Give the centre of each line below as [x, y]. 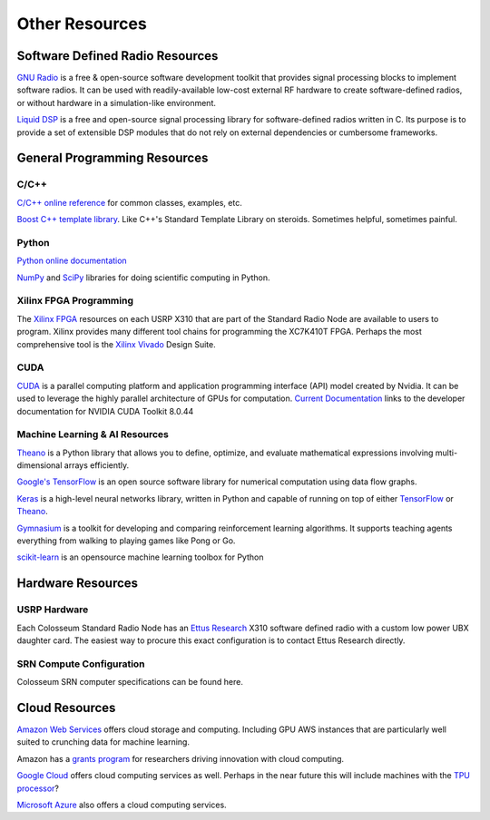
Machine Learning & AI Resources [93, 434]
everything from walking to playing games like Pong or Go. [126, 541]
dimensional [39, 465]
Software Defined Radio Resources [118, 56]
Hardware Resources [78, 584]
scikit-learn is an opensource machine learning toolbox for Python [140, 557]
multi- [446, 453]
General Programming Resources [113, 158]
